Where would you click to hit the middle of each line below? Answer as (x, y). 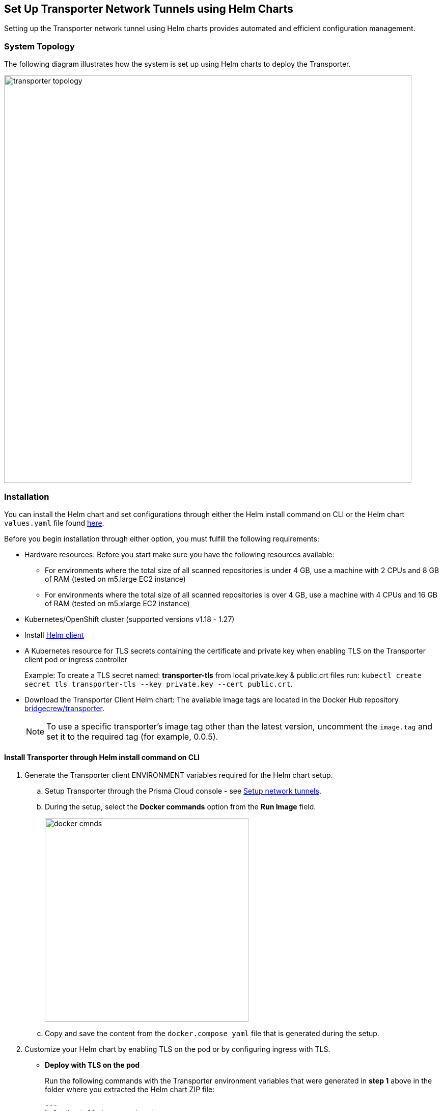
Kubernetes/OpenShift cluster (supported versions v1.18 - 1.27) (130, 619)
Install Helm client (54, 635)
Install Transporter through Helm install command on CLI (102, 757)
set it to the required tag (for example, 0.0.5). (132, 736)
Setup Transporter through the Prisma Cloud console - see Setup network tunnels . (183, 791)
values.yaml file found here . (54, 523)
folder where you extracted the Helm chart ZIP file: (130, 1090)
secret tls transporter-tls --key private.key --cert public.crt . (159, 684)
